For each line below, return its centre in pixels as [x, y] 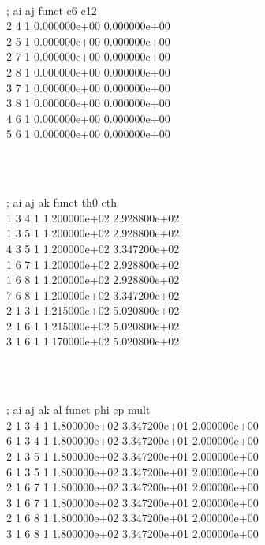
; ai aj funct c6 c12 [52, 10]
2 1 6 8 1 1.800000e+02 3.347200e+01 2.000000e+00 [132, 518]
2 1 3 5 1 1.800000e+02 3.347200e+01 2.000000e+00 [132, 456]
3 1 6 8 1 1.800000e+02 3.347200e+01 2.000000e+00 [132, 533]
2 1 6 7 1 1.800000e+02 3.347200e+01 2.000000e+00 [132, 487]
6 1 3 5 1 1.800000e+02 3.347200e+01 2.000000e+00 [132, 471]
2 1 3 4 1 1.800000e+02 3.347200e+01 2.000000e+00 [132, 425]
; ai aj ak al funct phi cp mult [78, 410]
